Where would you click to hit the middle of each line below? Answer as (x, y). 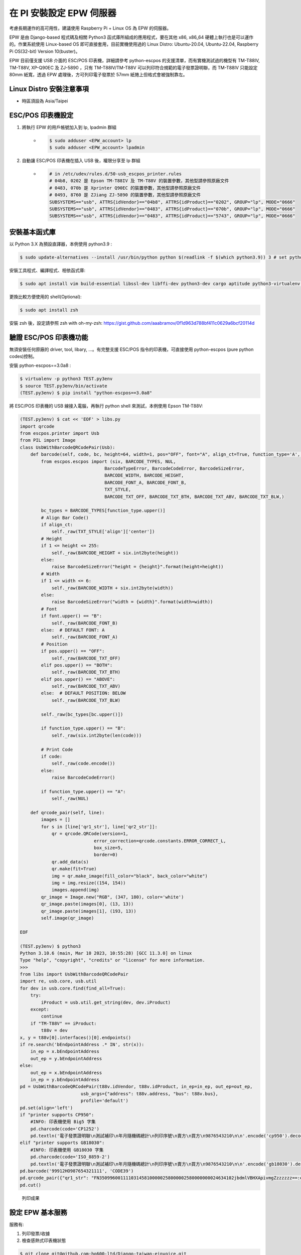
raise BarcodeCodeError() (83, 778)
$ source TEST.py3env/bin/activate (63, 386)
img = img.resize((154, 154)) (89, 883)
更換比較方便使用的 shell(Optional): (45, 297)
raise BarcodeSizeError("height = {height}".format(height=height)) (137, 567)
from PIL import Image (48, 440)
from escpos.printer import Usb (60, 433)
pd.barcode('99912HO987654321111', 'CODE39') (77, 1171)
